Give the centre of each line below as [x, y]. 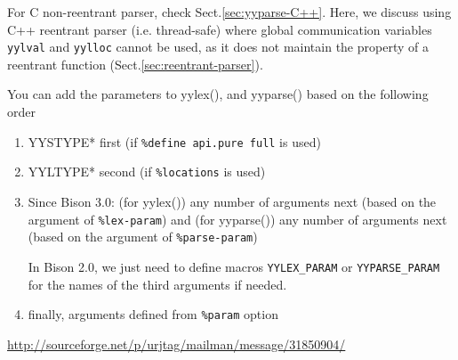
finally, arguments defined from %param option [153, 314]
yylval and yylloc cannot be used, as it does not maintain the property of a [218, 47]
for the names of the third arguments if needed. [157, 284]
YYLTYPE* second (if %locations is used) [147, 172]
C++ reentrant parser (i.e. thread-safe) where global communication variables [220, 29]
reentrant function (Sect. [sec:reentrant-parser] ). [135, 64]
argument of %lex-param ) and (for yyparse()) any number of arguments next [237, 219]
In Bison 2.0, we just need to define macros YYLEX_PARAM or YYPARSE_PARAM [234, 266]
